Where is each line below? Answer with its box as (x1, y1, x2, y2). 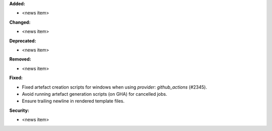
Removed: (9, 56, 31, 62)
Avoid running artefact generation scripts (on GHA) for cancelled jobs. (22, 91, 167, 97)
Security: (9, 107, 30, 113)
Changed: (9, 19, 31, 25)
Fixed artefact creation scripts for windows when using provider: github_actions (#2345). (22, 84, 208, 90)
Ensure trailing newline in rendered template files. (22, 98, 125, 104)
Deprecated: (9, 38, 36, 44)
